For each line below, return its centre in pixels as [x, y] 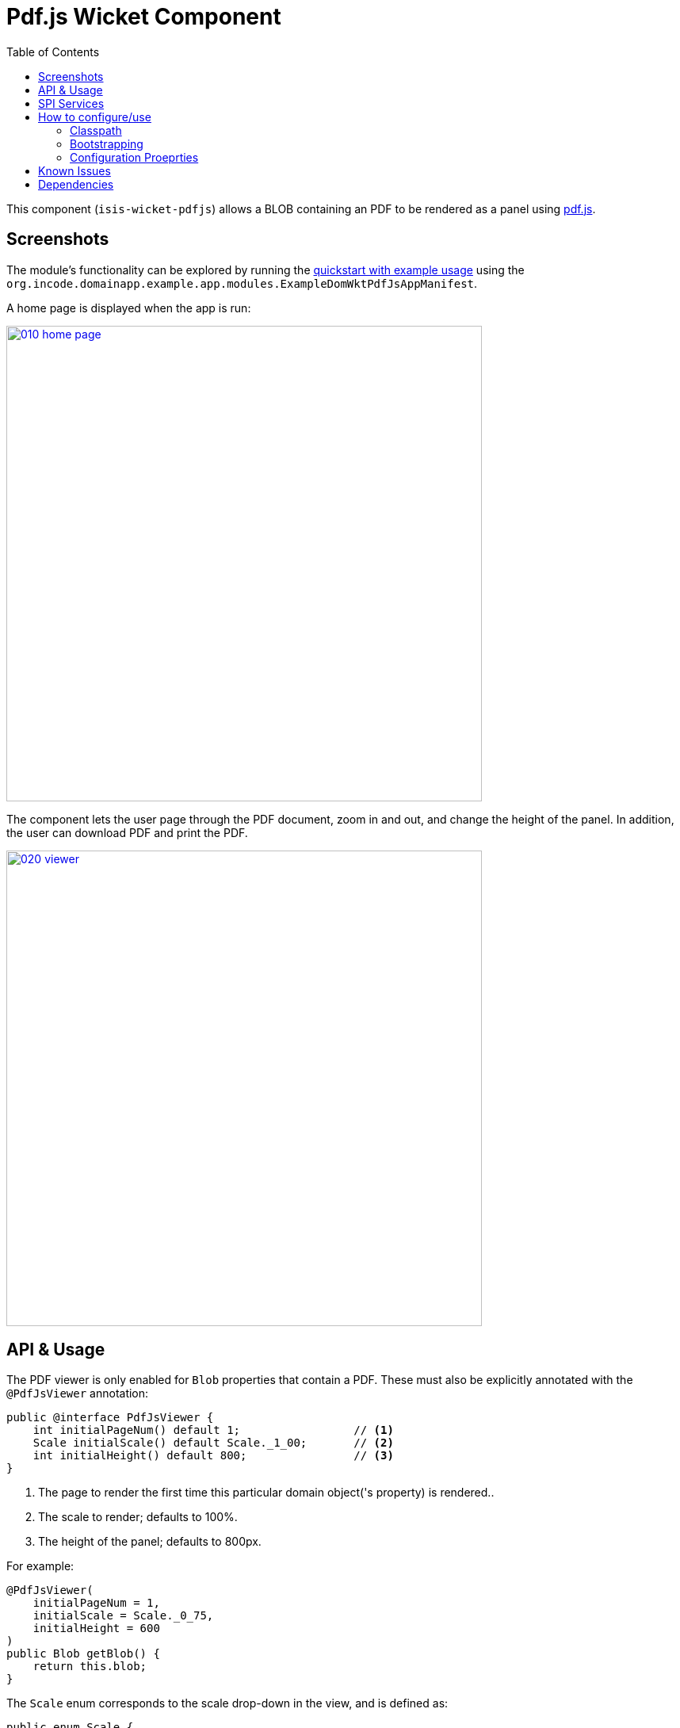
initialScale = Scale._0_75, [123, 1616]
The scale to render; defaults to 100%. [138, 1517]
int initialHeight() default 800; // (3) [213, 1456]
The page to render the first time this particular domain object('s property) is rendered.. [266, 1493]
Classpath [96, 130]
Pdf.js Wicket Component [144, 17]
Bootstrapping [107, 143]
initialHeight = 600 [96, 1629]
